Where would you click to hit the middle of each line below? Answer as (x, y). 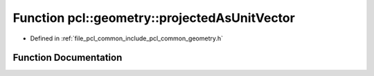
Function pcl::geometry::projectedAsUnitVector (154, 18)
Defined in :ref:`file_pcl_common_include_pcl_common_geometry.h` (127, 38)
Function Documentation (68, 58)
